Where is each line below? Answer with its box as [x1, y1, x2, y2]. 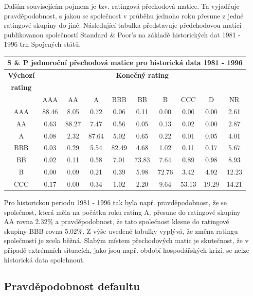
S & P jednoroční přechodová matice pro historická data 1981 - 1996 [7, 57, 243, 68]
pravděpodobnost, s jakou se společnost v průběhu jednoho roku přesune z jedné [4, 10, 244, 20]
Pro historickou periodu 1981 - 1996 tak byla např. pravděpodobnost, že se [4, 197, 227, 207]
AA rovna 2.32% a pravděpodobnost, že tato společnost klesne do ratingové [4, 216, 229, 226]
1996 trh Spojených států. [4, 39, 81, 49]
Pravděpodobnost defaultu [4, 278, 140, 293]
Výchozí [8, 70, 35, 80]
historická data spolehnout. [4, 254, 85, 264]
